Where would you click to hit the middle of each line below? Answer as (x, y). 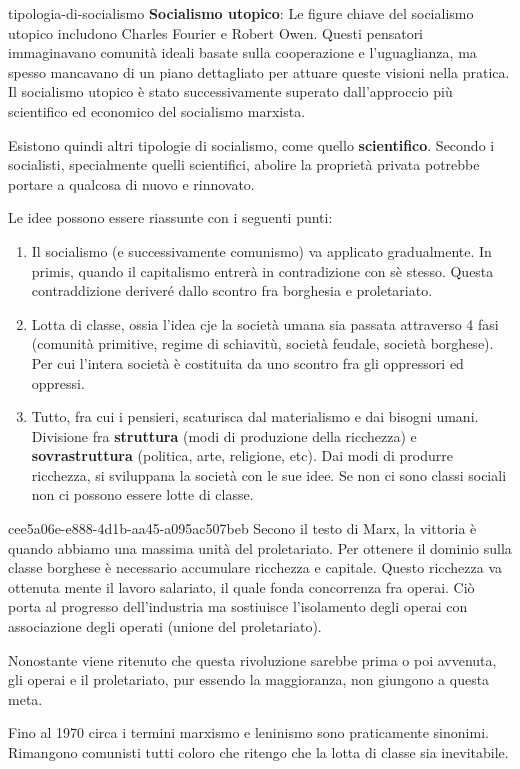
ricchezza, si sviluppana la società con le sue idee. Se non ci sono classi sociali (269, 474)
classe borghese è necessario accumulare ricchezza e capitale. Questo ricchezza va (255, 567)
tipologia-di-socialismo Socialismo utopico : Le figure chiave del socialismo (241, 13)
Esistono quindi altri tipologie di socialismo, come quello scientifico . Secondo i (251, 144)
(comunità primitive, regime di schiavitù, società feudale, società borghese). (262, 343)
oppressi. (58, 382)
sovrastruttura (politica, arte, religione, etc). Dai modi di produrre (242, 455)
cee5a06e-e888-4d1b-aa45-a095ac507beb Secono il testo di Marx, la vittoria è (242, 528)
